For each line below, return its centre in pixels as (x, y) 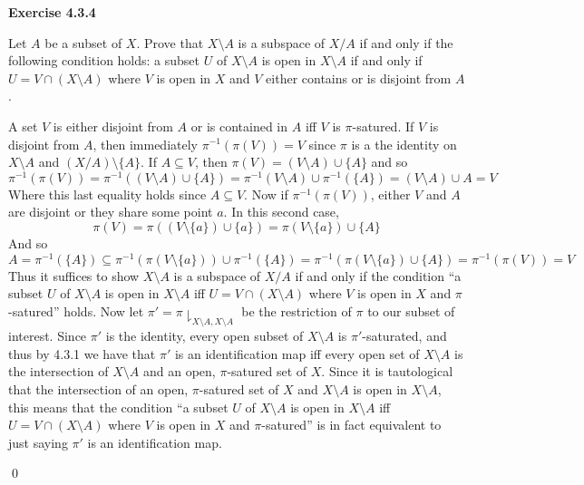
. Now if (266, 194)
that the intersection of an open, (98, 388)
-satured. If (383, 126)
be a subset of (83, 42)
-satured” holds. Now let (76, 310)
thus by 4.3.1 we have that (82, 353)
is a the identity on (404, 144)
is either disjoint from (113, 126)
